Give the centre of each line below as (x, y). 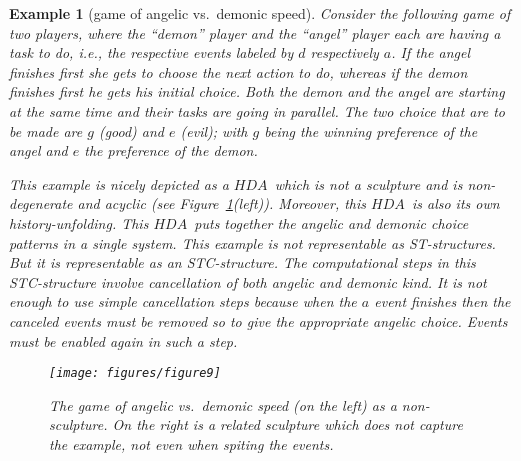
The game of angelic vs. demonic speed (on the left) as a (223, 404)
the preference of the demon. (171, 150)
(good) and (131, 130)
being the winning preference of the (371, 130)
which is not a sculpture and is (368, 183)
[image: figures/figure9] (135, 373)
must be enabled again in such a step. (123, 340)
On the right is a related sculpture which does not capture (287, 424)
